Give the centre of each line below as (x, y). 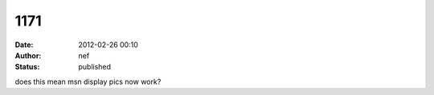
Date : (24, 45)
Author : (28, 55)
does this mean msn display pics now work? (88, 81)
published (95, 67)
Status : (27, 67)
